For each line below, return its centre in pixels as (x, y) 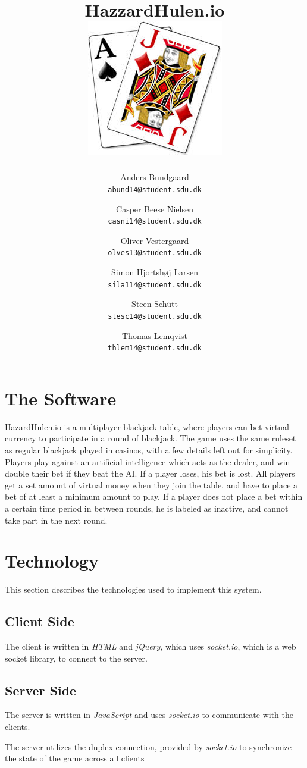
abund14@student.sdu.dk (155, 189)
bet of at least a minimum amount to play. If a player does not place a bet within (154, 496)
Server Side (41, 690)
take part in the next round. (56, 520)
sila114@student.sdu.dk (155, 285)
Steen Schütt (155, 304)
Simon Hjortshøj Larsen (155, 272)
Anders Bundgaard (155, 177)
